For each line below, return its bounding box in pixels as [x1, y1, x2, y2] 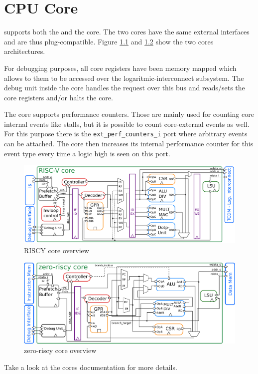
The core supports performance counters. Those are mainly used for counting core [4, 109, 254, 119]
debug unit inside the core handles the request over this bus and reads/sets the [4, 82, 245, 93]
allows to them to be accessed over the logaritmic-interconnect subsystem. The [4, 72, 244, 83]
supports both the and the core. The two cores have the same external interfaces [4, 26, 250, 37]
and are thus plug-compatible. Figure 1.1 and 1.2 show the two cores [4, 36, 214, 46]
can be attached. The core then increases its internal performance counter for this [4, 138, 254, 149]
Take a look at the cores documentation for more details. [4, 362, 177, 372]
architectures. [4, 46, 45, 56]
